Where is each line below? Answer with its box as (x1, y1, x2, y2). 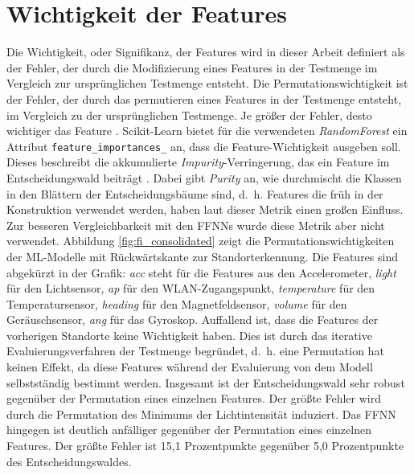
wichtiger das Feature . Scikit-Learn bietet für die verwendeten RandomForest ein (6, 122, 408, 139)
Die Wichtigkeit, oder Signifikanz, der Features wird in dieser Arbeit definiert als (6, 43, 405, 60)
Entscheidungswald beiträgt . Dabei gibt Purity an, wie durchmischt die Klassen (6, 169, 402, 186)
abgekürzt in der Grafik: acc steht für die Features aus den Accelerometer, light (6, 264, 396, 280)
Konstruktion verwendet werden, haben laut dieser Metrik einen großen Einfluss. (6, 201, 404, 218)
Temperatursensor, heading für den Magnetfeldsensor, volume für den (6, 295, 347, 312)
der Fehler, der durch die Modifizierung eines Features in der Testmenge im (6, 59, 378, 76)
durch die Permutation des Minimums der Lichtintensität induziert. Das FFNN (6, 405, 396, 422)
